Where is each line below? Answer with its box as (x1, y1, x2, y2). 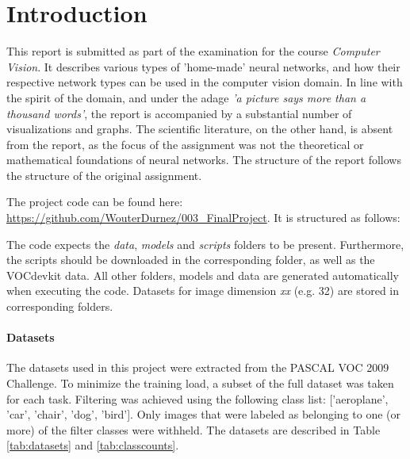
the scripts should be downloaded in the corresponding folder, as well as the (6, 251, 375, 268)
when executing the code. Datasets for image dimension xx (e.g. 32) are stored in (6, 282, 400, 299)
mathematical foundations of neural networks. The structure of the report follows (6, 151, 401, 168)
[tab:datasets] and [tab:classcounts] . (6, 437, 179, 453)
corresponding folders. (6, 298, 113, 315)
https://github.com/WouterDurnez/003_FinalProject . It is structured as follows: (6, 209, 400, 226)
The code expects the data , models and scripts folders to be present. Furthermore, (6, 235, 404, 252)
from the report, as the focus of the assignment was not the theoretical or (6, 136, 364, 152)
